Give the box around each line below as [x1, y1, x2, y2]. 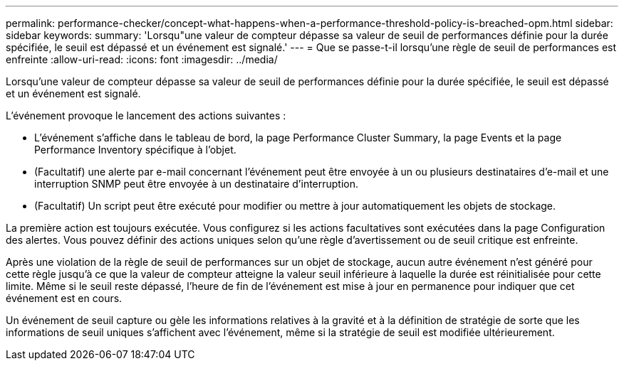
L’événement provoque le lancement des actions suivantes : [6, 109, 286, 122]
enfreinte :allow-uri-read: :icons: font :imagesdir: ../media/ [6, 53, 278, 65]
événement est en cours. [6, 292, 123, 304]
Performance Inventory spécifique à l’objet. [34, 144, 236, 156]
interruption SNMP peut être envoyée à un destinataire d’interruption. [34, 178, 359, 190]
